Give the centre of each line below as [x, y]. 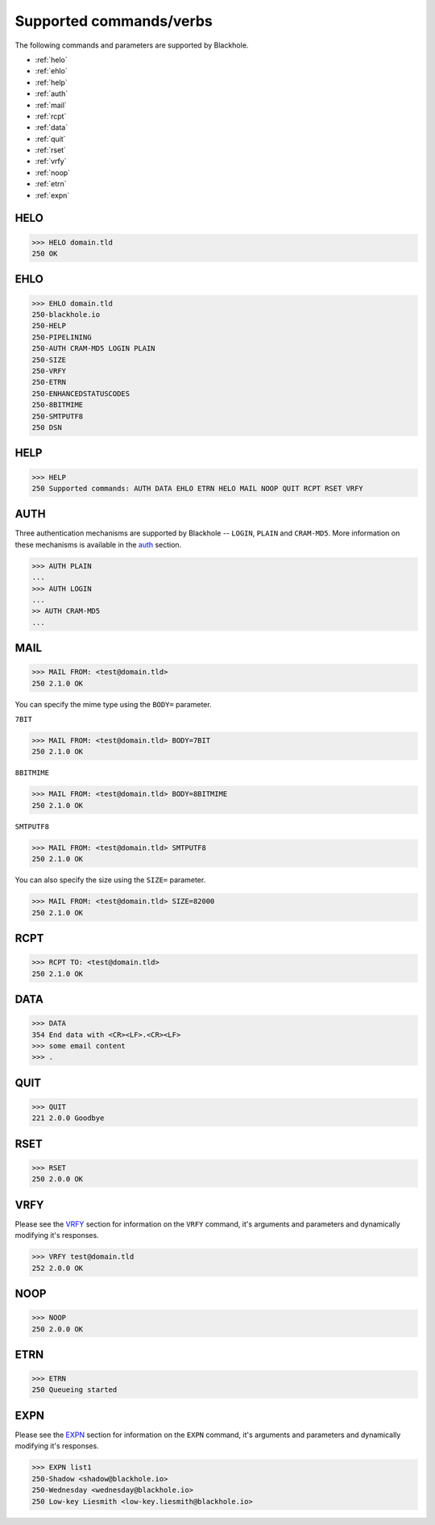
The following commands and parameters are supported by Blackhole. [132, 45]
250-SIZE [49, 360]
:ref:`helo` [51, 60]
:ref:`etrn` [51, 184]
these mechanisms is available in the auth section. [98, 544]
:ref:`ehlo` [51, 71]
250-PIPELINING [62, 337]
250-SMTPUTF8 [58, 416]
